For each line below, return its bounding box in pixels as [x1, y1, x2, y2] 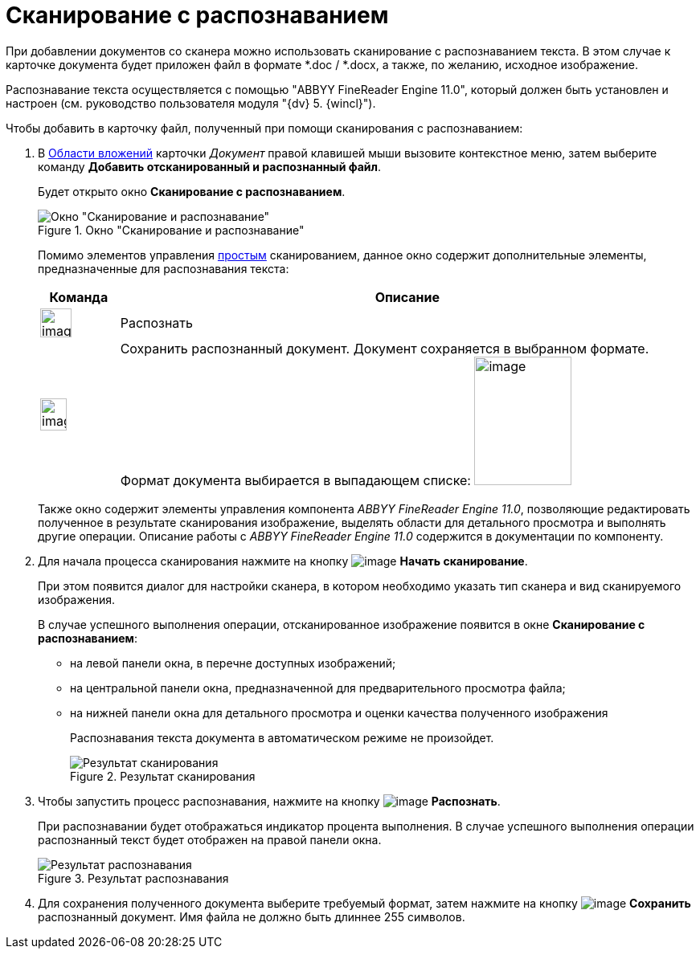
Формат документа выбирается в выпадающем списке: [120, 471, 471, 488]
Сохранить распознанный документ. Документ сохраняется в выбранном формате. [120, 340, 649, 357]
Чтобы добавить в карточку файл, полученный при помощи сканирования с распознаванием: [6, 120, 523, 135]
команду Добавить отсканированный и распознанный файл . [38, 159, 382, 173]
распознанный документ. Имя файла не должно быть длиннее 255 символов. [38, 909, 465, 924]
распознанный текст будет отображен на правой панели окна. [38, 832, 382, 847]
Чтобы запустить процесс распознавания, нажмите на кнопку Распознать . [38, 794, 501, 808]
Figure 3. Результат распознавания [38, 871, 229, 885]
